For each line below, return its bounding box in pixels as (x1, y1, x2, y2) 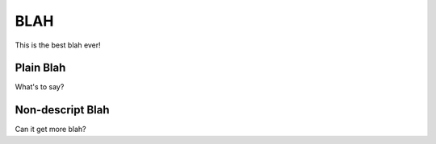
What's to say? (15, 82, 65, 92)
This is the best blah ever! (15, 40, 101, 50)
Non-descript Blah (15, 103, 110, 117)
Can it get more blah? (15, 125, 86, 134)
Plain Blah (15, 61, 66, 75)
